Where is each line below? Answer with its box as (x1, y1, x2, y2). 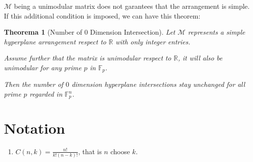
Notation (4, 118, 65, 138)
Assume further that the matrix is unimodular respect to (4, 53, 171, 63)
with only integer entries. (115, 36, 190, 46)
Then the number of (4, 79, 64, 89)
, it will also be (178, 53, 223, 63)
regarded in (29, 89, 63, 99)
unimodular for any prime (4, 62, 82, 72)
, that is (78, 146, 102, 156)
